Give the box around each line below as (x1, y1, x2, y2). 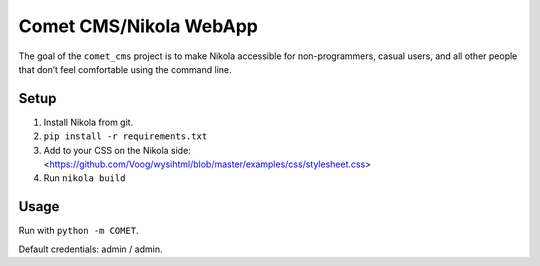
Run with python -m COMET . (18, 225, 139, 237)
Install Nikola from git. (43, 116, 134, 128)
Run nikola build (43, 172, 126, 184)
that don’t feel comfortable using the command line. (18, 63, 232, 75)
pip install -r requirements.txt (43, 131, 208, 142)
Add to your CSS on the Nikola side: (43, 144, 192, 156)
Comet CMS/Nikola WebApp (18, 15, 259, 37)
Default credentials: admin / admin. (18, 243, 163, 255)
